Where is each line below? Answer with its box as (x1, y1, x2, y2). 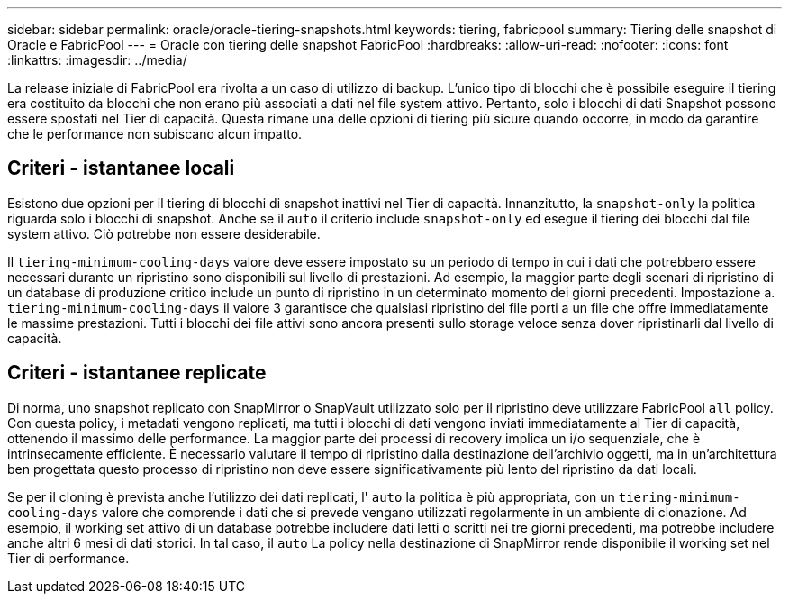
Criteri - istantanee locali (7, 157, 235, 180)
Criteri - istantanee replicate (7, 361, 267, 385)
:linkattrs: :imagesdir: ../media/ (7, 52, 187, 68)
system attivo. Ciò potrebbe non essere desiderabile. (7, 225, 321, 241)
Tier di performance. (7, 550, 130, 566)
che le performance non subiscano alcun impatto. (7, 126, 303, 141)
